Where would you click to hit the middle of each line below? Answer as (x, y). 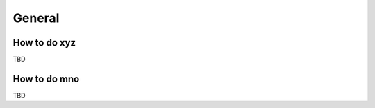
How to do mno (46, 79)
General (36, 18)
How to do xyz (44, 43)
